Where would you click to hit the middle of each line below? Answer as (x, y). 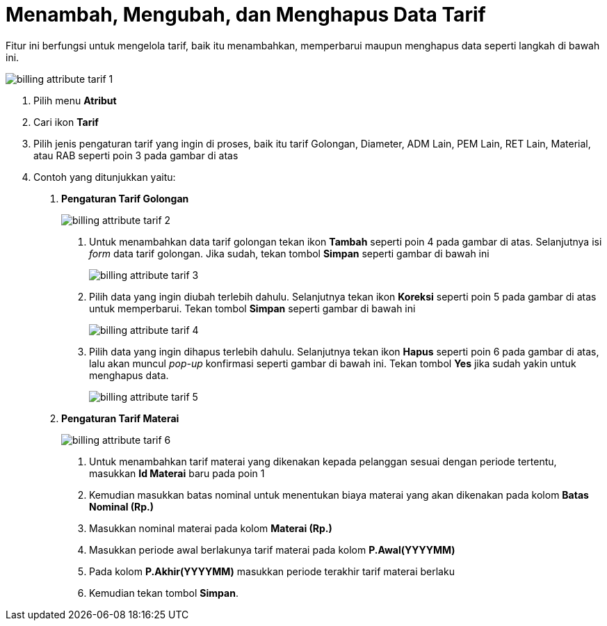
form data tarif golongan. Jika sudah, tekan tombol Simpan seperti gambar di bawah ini (289, 253)
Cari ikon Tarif (66, 122)
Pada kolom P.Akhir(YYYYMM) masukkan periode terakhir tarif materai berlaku (272, 571)
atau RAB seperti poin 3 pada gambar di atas (136, 155)
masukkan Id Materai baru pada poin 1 (177, 473)
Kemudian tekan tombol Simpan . (164, 593)
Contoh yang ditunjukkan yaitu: (105, 177)
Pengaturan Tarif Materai (120, 418)
